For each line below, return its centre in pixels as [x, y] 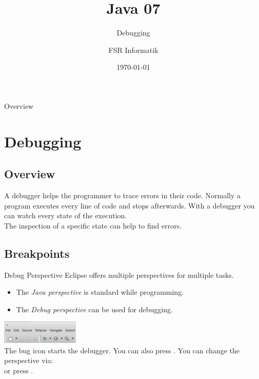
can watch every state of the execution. [66, 215]
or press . [19, 370]
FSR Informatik [133, 50]
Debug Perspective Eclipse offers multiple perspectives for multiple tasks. [119, 274]
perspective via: [29, 360]
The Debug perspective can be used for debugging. [94, 309]
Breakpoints [37, 253]
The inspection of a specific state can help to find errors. [93, 225]
